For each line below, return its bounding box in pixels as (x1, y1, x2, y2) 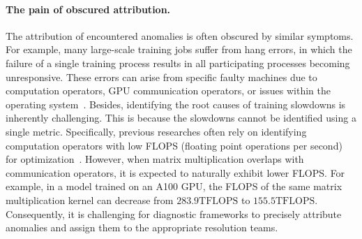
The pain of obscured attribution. (6, 1, 171, 16)
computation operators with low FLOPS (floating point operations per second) (6, 138, 342, 152)
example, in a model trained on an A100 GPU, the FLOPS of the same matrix (6, 179, 342, 194)
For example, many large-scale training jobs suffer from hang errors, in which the (6, 42, 352, 57)
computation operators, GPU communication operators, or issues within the (6, 83, 331, 98)
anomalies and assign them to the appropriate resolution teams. (6, 220, 278, 235)
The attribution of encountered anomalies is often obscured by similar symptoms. (6, 28, 354, 43)
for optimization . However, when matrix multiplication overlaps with (6, 152, 304, 166)
